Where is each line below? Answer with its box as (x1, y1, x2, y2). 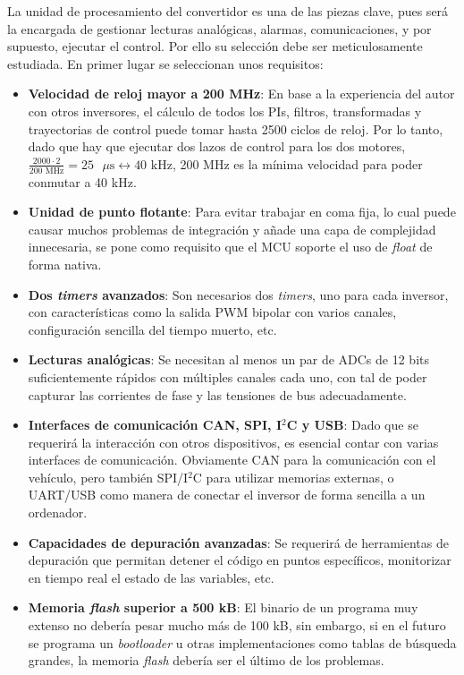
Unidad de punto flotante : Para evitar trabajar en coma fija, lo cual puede (28, 202, 456, 221)
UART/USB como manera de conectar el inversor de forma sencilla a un (28, 485, 426, 504)
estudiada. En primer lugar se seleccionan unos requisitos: (7, 54, 324, 73)
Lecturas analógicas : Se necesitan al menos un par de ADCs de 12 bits (28, 350, 429, 369)
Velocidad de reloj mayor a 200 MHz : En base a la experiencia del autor (28, 84, 455, 103)
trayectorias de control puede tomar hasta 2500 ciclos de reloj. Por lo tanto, (28, 119, 443, 138)
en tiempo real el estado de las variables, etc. (28, 568, 274, 586)
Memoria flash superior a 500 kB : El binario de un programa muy (28, 598, 418, 617)
